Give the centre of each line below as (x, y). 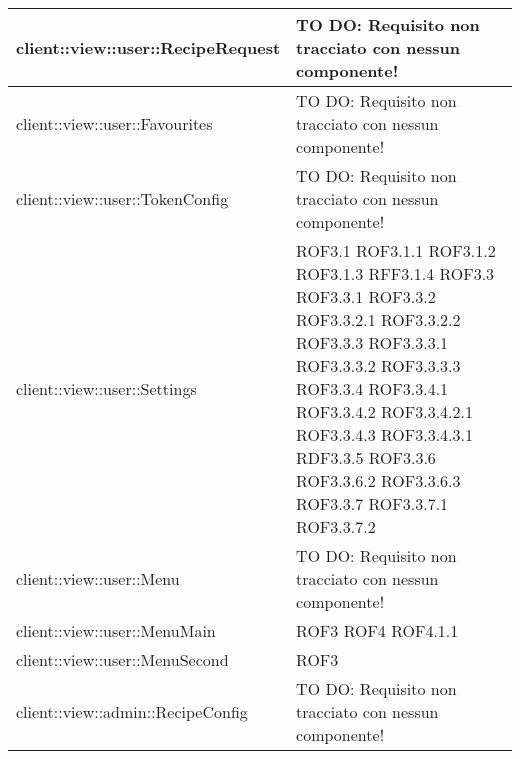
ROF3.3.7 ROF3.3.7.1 (372, 503)
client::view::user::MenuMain (116, 630)
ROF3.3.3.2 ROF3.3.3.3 (378, 365)
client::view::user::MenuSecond (122, 659)
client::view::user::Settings (106, 388)
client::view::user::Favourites (114, 123)
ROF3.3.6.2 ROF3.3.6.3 (378, 480)
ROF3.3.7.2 (336, 526)
